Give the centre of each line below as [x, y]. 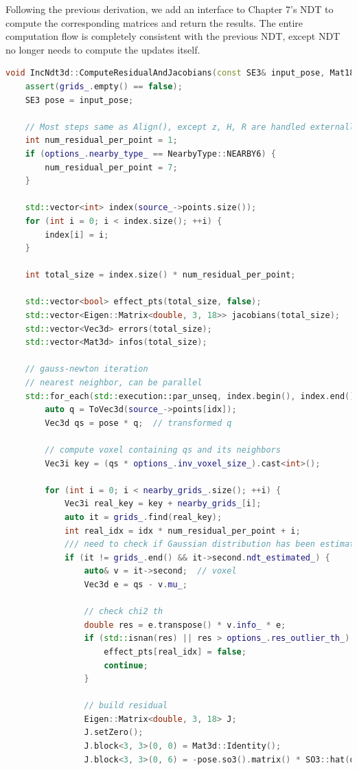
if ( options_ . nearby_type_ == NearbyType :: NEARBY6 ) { [150, 154]
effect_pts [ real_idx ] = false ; [175, 652]
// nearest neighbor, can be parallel [114, 383]
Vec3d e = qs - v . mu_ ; [136, 584]
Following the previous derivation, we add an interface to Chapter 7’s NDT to [170, 9]
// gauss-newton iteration [87, 369]
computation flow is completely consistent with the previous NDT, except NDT [173, 36]
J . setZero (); [114, 733]
